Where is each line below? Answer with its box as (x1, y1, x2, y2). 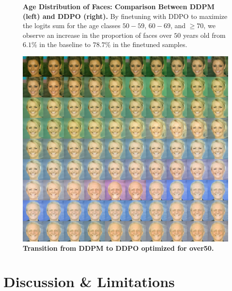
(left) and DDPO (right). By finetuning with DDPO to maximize (23, 11, 228, 21)
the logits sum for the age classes (23, 20, 121, 31)
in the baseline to (39, 39, 91, 49)
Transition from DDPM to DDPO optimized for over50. (23, 243, 214, 253)
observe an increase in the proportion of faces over (23, 30, 172, 40)
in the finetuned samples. (113, 39, 187, 49)
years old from (183, 30, 226, 40)
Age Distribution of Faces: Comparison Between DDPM (23, 1, 215, 11)
